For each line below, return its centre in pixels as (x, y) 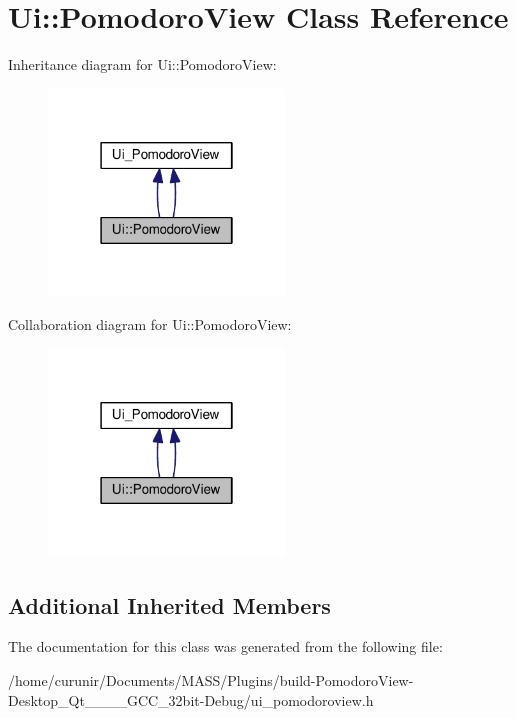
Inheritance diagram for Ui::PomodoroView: (142, 64)
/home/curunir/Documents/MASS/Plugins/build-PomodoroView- (211, 680)
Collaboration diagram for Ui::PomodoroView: (150, 324)
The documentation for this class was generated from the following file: (225, 646)
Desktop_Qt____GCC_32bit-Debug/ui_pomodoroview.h (191, 699)
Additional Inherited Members (169, 604)
